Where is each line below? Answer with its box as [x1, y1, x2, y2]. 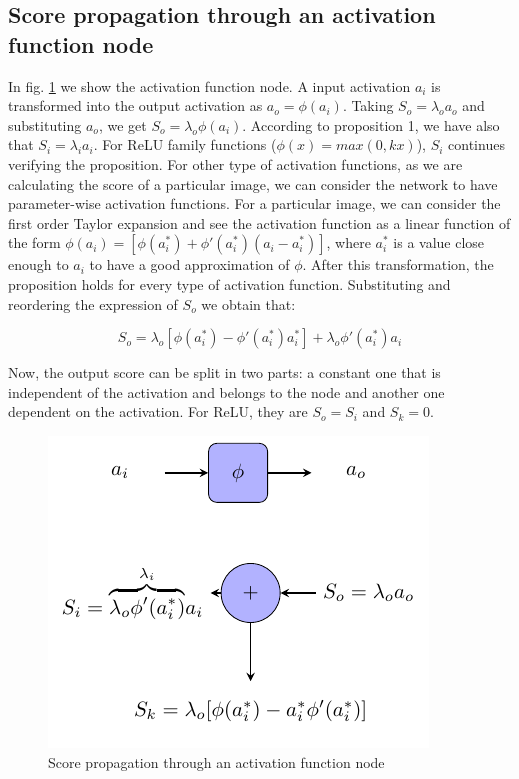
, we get [98, 114, 147, 135]
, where [326, 232, 371, 253]
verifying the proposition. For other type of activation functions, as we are [8, 153, 463, 174]
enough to [8, 254, 69, 275]
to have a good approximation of [89, 254, 290, 275]
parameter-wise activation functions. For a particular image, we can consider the [8, 193, 501, 214]
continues [448, 134, 505, 155]
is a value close [393, 232, 485, 253]
